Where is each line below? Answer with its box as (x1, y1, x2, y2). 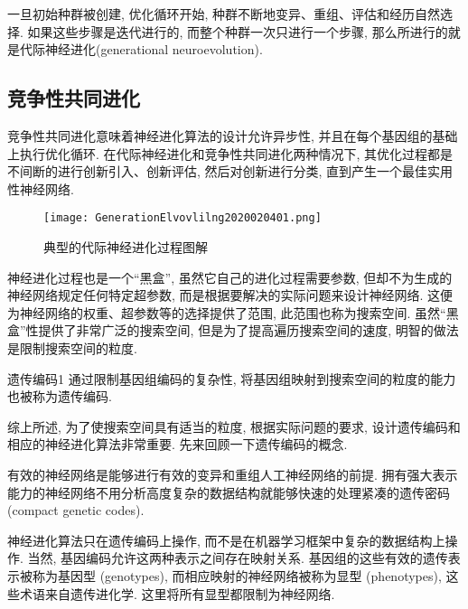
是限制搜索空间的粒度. (7, 338, 137, 357)
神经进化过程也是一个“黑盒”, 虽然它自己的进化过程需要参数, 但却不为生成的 (7, 267, 453, 286)
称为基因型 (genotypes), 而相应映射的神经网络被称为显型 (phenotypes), (32, 566, 442, 585)
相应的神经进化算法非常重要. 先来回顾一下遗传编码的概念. (7, 435, 348, 454)
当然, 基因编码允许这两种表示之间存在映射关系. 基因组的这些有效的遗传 (27, 548, 448, 567)
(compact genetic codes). (7, 501, 145, 520)
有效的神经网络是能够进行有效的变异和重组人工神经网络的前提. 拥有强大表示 (7, 464, 458, 483)
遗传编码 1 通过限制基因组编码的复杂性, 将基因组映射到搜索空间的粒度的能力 (7, 369, 456, 388)
